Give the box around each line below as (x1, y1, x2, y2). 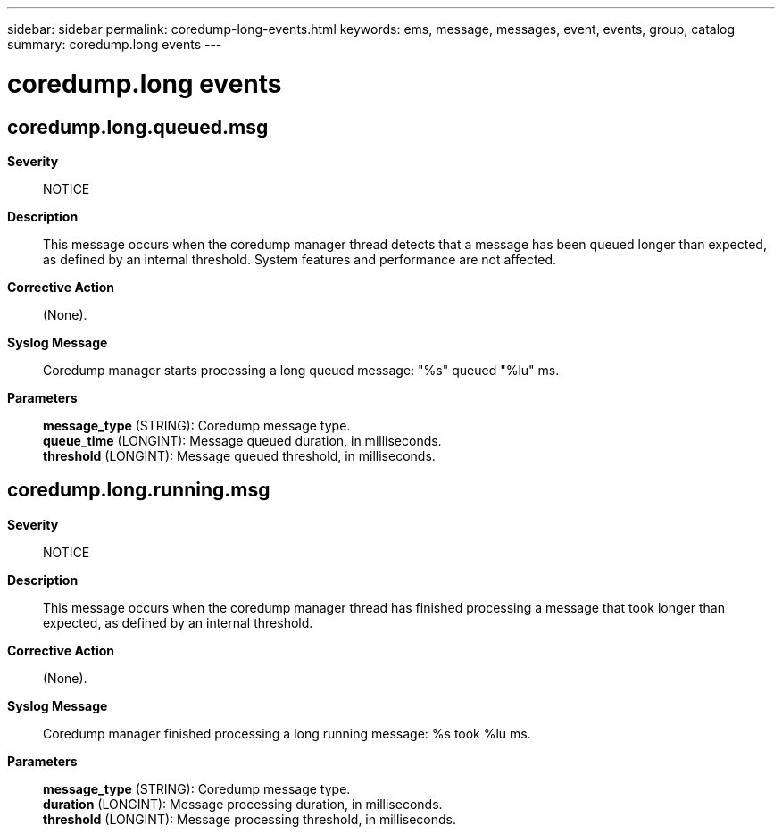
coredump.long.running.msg (7, 479, 270, 502)
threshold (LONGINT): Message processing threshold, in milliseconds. (43, 811, 456, 827)
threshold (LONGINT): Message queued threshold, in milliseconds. (43, 447, 436, 463)
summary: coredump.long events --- (7, 37, 222, 52)
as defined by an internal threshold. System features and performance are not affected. (43, 251, 557, 267)
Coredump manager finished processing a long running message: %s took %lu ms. (43, 725, 531, 741)
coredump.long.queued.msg (7, 115, 269, 138)
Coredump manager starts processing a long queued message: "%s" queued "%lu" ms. (43, 362, 560, 378)
